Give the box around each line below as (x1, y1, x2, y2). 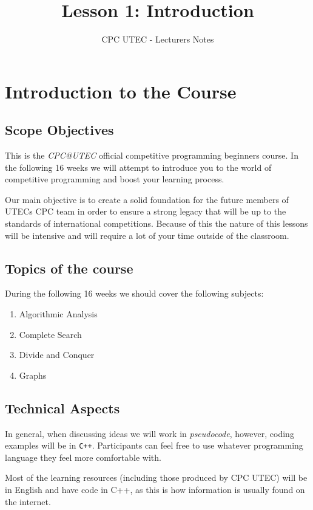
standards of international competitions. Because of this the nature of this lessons (5, 217, 308, 230)
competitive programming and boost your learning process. (5, 173, 224, 185)
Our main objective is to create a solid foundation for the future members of (5, 193, 289, 205)
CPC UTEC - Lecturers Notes (101, 33, 214, 46)
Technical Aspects (5, 398, 120, 417)
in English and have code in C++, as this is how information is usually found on (5, 483, 305, 496)
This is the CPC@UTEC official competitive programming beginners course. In (5, 149, 298, 162)
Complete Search (19, 328, 82, 340)
